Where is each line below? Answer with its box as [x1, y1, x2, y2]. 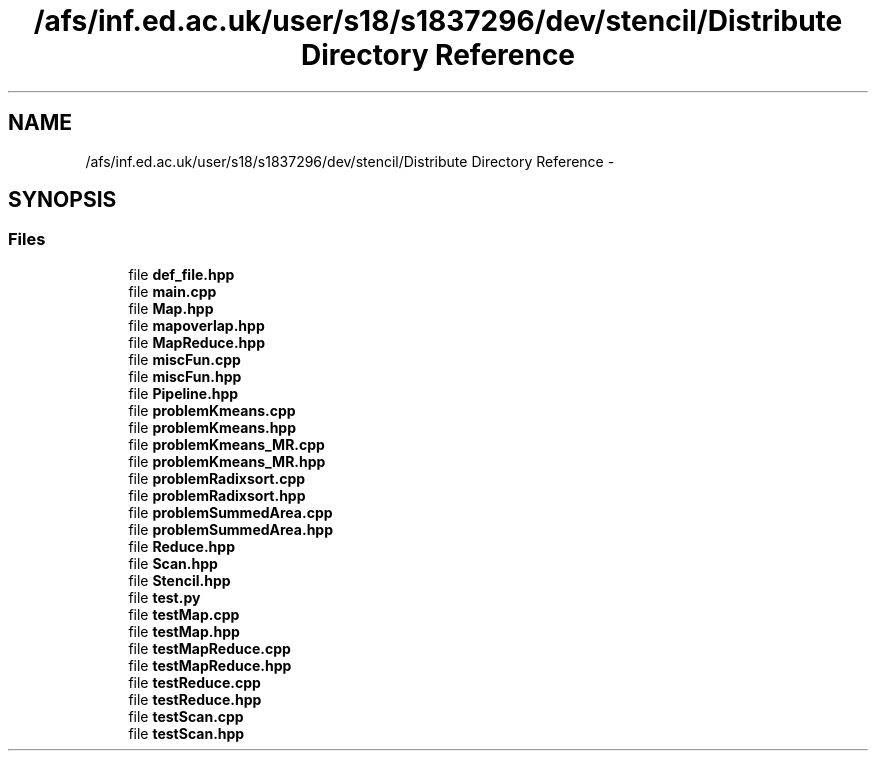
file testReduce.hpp [128, 690, 262, 708]
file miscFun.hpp [128, 367, 242, 385]
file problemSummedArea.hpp [128, 520, 334, 538]
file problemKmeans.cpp [128, 401, 296, 419]
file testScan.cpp [128, 707, 244, 725]
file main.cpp [128, 282, 217, 300]
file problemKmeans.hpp [128, 418, 297, 436]
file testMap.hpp [128, 622, 240, 640]
